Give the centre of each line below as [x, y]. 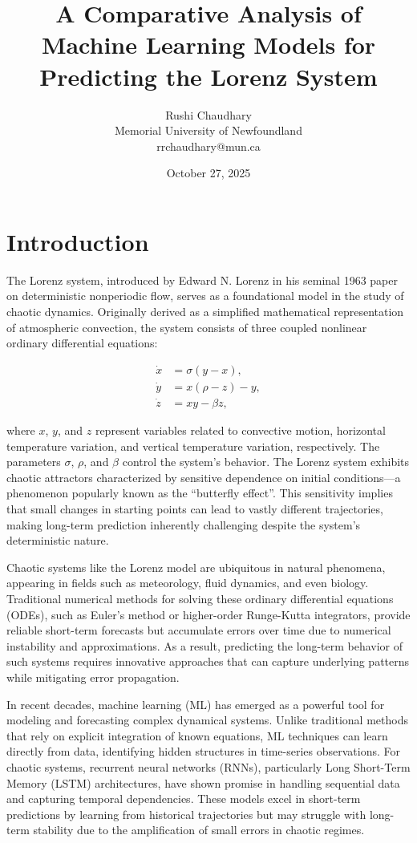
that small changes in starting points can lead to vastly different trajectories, [195, 509]
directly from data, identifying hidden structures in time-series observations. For [203, 751]
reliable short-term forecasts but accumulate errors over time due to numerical [199, 630]
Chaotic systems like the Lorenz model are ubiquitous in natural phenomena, [196, 567]
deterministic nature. [58, 540]
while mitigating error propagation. [93, 677]
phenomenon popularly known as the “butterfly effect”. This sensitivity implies [200, 493]
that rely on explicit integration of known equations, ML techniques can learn [197, 735]
